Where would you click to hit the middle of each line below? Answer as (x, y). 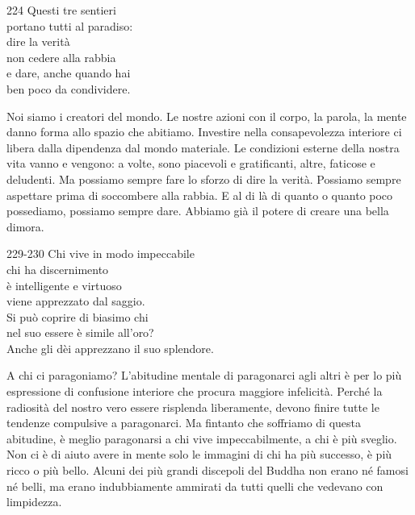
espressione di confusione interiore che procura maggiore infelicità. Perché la (195, 391)
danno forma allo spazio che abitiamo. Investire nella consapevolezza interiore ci (204, 132)
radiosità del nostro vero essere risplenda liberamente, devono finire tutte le (193, 407)
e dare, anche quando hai (69, 73)
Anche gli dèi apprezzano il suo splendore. (110, 348)
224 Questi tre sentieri (61, 10)
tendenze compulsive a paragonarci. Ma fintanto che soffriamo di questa (184, 423)
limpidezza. (34, 502)
